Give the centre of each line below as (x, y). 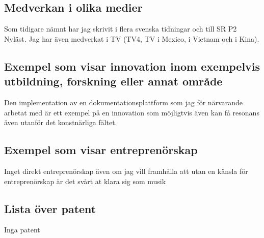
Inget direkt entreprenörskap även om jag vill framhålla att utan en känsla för (126, 171)
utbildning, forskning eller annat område (113, 81)
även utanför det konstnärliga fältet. (61, 122)
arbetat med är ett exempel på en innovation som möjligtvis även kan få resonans (132, 112)
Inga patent (22, 230)
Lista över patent (50, 208)
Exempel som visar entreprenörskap (101, 150)
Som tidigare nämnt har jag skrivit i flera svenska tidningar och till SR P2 (121, 29)
